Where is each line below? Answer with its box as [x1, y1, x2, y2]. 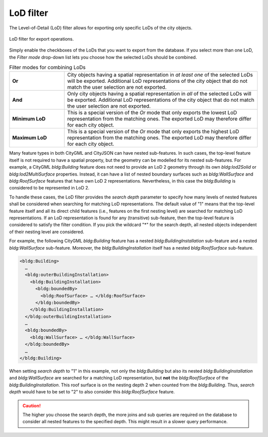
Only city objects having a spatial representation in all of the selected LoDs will [67, 90, 252, 97]
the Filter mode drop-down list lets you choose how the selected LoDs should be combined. [9, 54, 197, 60]
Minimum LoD [12, 116, 46, 123]
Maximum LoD [12, 134, 47, 141]
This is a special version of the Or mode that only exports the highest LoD [67, 128, 239, 135]
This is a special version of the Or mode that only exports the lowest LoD [67, 109, 237, 116]
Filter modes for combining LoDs [9, 64, 86, 71]
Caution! [22, 402, 41, 409]
